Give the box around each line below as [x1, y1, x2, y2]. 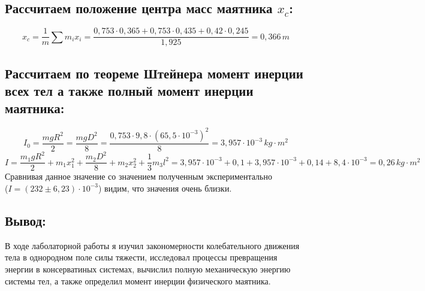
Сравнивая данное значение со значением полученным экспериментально [5, 170, 272, 183]
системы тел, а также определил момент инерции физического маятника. [5, 274, 271, 287]
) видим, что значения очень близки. [98, 181, 232, 194]
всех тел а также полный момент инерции [5, 81, 254, 100]
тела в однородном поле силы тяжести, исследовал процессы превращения [5, 251, 278, 263]
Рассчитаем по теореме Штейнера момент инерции [5, 63, 303, 82]
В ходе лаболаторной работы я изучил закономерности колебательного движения [5, 239, 300, 251]
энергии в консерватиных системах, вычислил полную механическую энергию [5, 262, 291, 275]
